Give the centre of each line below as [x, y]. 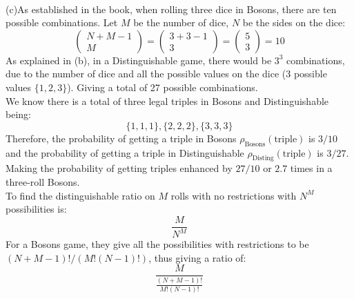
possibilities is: [36, 209]
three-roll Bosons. [43, 181]
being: [18, 114]
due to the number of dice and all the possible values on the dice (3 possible [166, 74]
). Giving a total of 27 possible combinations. [163, 87]
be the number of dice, [181, 22]
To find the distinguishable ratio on [80, 195]
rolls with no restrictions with [234, 195]
